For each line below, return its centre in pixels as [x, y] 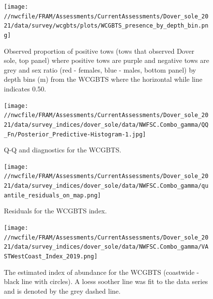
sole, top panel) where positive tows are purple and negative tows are [106, 60]
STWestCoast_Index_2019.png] [51, 256]
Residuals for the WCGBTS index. [55, 211]
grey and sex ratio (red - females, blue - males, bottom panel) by [100, 69]
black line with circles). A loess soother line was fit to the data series [106, 281]
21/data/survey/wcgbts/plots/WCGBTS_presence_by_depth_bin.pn [106, 26]
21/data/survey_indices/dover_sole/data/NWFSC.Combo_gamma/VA [106, 247]
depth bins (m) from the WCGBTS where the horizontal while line [103, 79]
